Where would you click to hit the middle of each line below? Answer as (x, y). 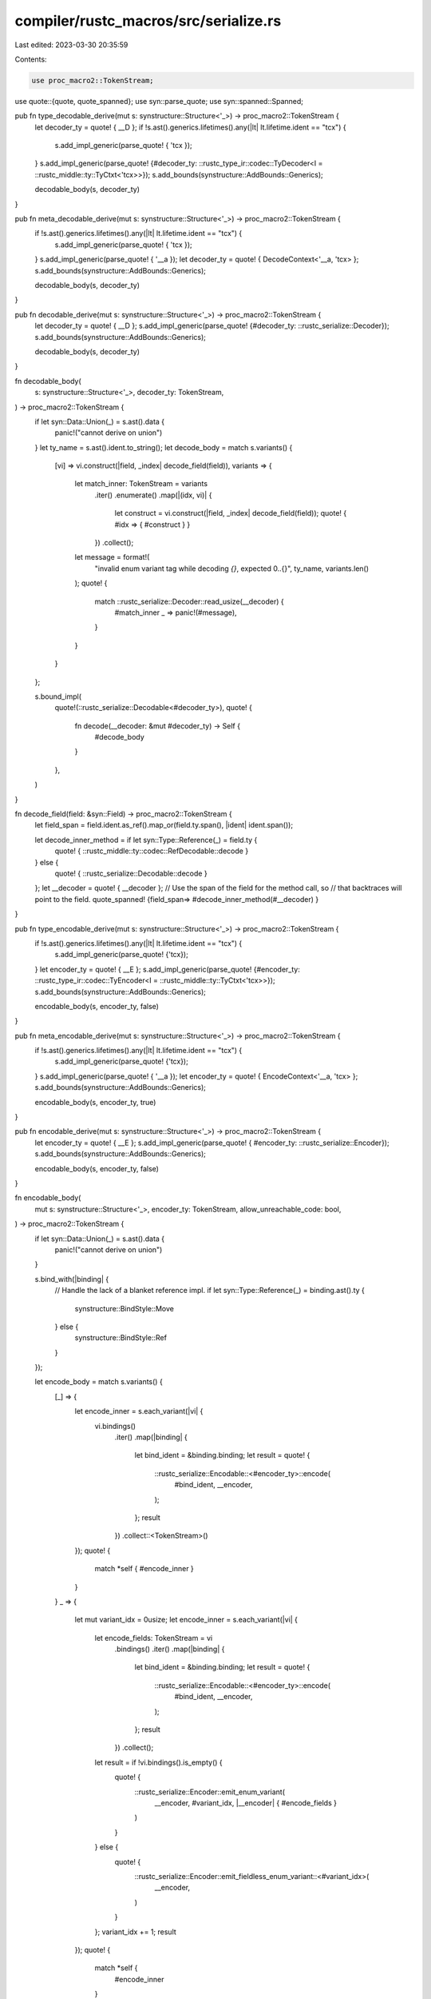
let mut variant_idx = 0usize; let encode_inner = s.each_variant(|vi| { (186, 1620)
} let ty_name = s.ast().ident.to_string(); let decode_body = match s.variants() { (164, 447)
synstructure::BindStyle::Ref (121, 1338)
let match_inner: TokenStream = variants (141, 484)
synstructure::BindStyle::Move (125, 1308)
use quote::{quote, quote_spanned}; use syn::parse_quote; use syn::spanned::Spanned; (159, 101)
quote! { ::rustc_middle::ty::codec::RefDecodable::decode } (152, 851)
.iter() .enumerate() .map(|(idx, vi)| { (153, 495)
